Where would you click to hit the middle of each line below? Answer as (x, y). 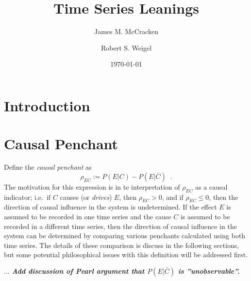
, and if (173, 197)
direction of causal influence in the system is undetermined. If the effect (110, 207)
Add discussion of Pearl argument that (78, 271)
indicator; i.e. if (27, 197)
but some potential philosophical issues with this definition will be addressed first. (126, 255)
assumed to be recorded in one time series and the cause (88, 216)
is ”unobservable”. (209, 271)
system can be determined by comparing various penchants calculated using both (125, 236)
